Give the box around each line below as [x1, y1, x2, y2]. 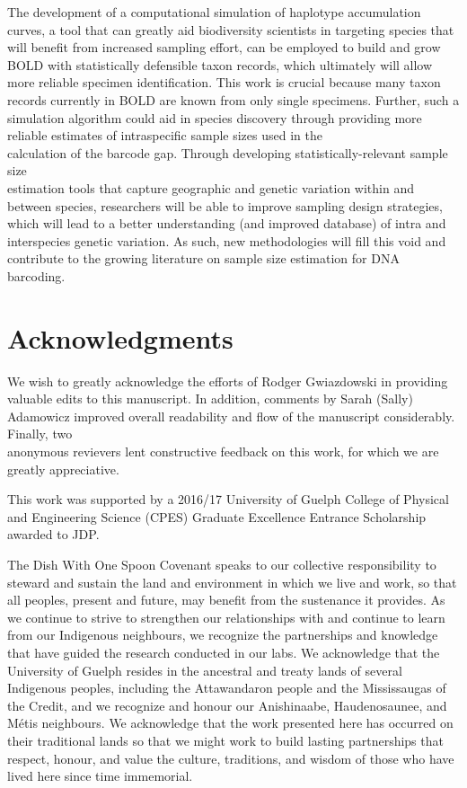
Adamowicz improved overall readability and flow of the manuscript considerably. [7, 406, 455, 425]
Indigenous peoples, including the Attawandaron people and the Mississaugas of [7, 678, 446, 697]
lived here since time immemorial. [7, 766, 193, 785]
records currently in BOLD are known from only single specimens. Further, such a [7, 90, 460, 109]
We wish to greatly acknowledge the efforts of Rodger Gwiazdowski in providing [7, 371, 448, 390]
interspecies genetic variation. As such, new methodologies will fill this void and [7, 231, 446, 250]
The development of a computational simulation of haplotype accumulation [7, 3, 421, 21]
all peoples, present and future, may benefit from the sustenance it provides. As [7, 590, 445, 609]
